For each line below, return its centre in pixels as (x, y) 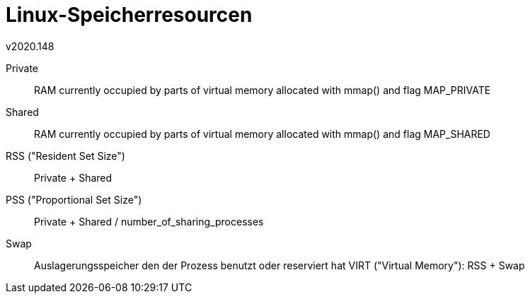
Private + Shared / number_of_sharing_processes (149, 221)
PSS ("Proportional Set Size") (74, 199)
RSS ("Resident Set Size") (65, 156)
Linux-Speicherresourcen (129, 15)
